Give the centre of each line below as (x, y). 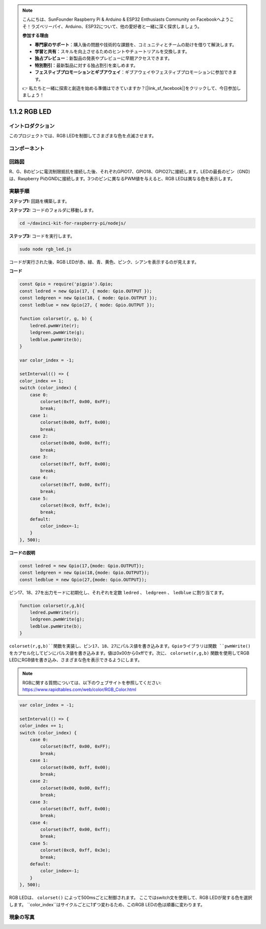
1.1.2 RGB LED (30, 112)
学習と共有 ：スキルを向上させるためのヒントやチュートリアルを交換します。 (112, 51)
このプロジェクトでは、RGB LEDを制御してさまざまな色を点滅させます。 (83, 136)
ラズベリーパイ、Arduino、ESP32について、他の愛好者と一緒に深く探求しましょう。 (116, 26)
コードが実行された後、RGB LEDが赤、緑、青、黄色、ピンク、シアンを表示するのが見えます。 (104, 262)
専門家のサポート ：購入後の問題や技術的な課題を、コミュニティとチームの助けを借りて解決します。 (136, 44)
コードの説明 (22, 553)
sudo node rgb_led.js (46, 249)
